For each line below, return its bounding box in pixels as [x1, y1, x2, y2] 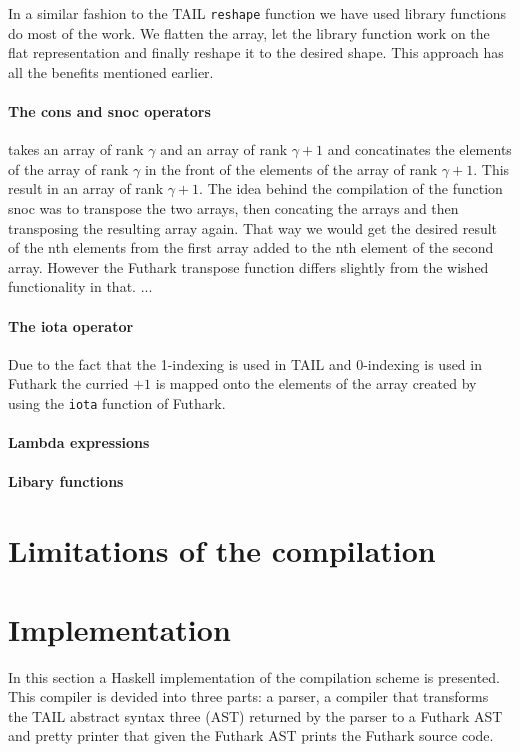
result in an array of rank [8, 178, 164, 199]
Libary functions [8, 471, 124, 492]
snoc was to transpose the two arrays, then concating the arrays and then [8, 198, 459, 219]
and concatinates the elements [327, 139, 512, 160]
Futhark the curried [8, 373, 129, 394]
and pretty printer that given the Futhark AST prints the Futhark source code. [8, 725, 494, 746]
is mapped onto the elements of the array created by [155, 373, 477, 394]
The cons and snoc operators [8, 101, 211, 122]
